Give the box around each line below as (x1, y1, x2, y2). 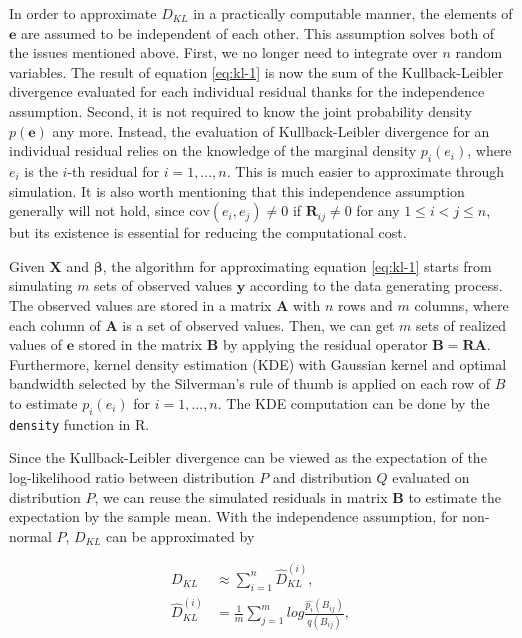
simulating (9, 275, 73, 296)
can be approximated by (106, 525, 255, 546)
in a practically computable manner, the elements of (193, 3, 513, 23)
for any (356, 200, 400, 221)
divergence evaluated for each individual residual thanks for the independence (9, 81, 485, 102)
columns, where (414, 294, 509, 315)
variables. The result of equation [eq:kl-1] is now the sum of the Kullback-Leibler (9, 61, 504, 82)
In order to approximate (9, 3, 157, 23)
